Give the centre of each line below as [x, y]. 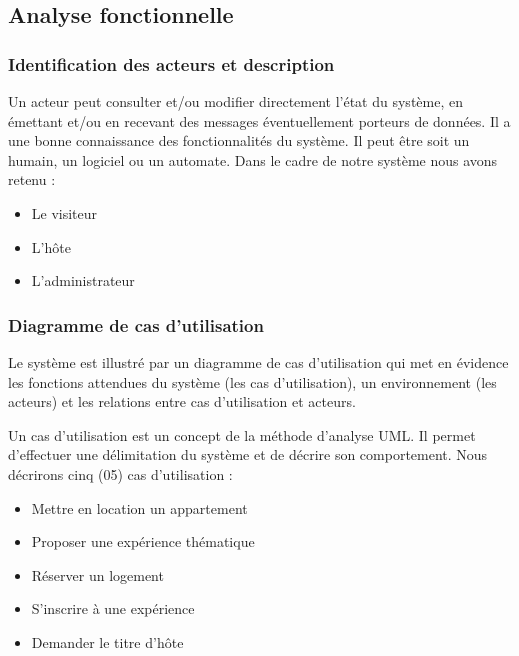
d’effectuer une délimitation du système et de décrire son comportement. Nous [248, 454]
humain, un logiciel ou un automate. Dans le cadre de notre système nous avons [253, 159]
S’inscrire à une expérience [113, 608]
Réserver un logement [97, 574]
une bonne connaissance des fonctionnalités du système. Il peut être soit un [239, 140]
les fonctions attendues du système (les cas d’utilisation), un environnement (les [252, 381]
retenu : [32, 179]
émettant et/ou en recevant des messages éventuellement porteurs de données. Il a [259, 120]
